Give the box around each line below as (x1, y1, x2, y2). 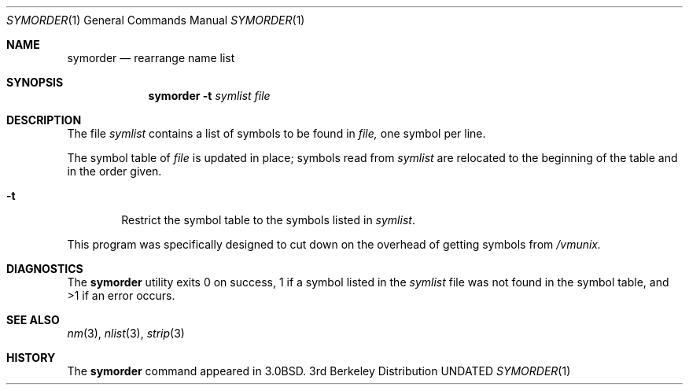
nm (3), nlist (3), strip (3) (67, 326, 185, 340)
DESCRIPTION (6, 113, 82, 127)
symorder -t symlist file (148, 89, 271, 102)
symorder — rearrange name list (67, 51, 235, 65)
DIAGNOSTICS (6, 262, 83, 275)
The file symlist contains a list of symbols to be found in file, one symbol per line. (67, 127, 486, 140)
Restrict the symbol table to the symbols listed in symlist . (121, 213, 415, 227)
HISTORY (6, 351, 56, 364)
